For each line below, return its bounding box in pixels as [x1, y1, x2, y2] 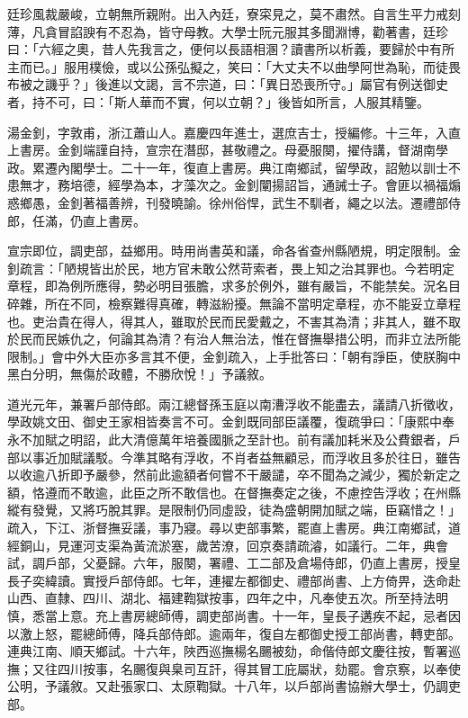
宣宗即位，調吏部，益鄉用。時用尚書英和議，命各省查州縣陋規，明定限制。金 [7, 241, 461, 260]
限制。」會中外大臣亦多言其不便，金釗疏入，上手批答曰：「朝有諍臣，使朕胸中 [7, 346, 461, 365]
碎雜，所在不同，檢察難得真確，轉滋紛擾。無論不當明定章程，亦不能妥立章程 [7, 293, 461, 312]
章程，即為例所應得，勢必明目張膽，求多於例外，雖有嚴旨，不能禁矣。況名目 [7, 276, 461, 295]
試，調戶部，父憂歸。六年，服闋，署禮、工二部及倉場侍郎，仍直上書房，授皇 [7, 553, 461, 572]
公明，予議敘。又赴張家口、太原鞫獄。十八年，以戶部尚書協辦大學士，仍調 [7, 677, 448, 696]
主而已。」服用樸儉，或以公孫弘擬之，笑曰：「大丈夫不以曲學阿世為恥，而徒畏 [7, 57, 461, 76]
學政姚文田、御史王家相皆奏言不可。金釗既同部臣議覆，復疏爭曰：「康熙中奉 [7, 412, 454, 431]
